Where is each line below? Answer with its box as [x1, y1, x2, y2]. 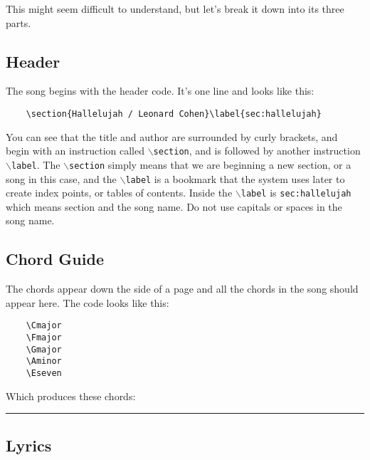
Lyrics [6, 434, 52, 456]
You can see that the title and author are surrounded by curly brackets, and [6, 129, 338, 144]
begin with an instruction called [6, 143, 144, 158]
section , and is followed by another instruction [153, 143, 361, 158]
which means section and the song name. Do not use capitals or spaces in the [6, 199, 342, 214]
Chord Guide [6, 248, 104, 270]
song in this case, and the [6, 171, 117, 186]
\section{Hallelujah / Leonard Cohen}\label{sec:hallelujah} [26, 108, 322, 119]
